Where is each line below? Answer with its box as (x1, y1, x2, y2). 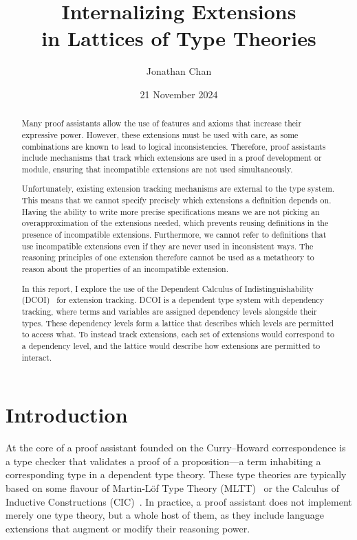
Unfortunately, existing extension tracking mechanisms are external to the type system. (21, 183, 335, 194)
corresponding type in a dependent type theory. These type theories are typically (6, 467, 347, 482)
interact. (21, 351, 52, 363)
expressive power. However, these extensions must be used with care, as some (21, 128, 299, 140)
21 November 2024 (140, 87, 218, 101)
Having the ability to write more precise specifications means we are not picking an (21, 205, 320, 217)
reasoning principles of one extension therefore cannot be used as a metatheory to (21, 251, 314, 263)
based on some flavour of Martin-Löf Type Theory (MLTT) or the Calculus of (6, 480, 339, 495)
